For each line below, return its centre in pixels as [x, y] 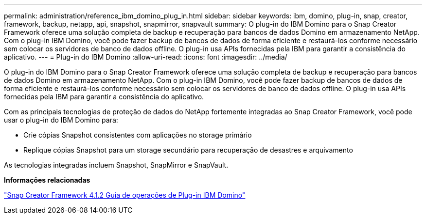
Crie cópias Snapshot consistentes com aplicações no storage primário [138, 135]
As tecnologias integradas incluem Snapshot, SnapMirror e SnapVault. [116, 165]
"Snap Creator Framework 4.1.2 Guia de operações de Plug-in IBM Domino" [125, 195]
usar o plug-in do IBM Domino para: [61, 120]
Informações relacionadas [47, 180]
